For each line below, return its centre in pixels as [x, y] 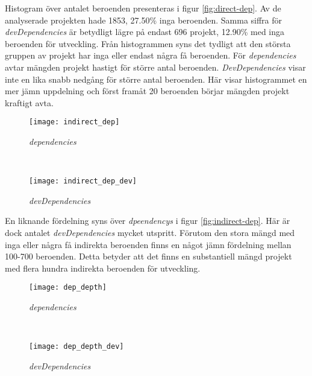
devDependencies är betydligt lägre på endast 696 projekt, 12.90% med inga [145, 32]
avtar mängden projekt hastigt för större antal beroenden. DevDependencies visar [155, 67]
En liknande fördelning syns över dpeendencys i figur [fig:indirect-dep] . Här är [148, 221]
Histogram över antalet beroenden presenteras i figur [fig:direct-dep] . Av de [143, 8]
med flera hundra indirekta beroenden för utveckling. [103, 268]
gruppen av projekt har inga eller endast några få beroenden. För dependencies [151, 55]
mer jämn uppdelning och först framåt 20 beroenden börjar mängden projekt [147, 91]
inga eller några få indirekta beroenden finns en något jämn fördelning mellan [148, 244]
